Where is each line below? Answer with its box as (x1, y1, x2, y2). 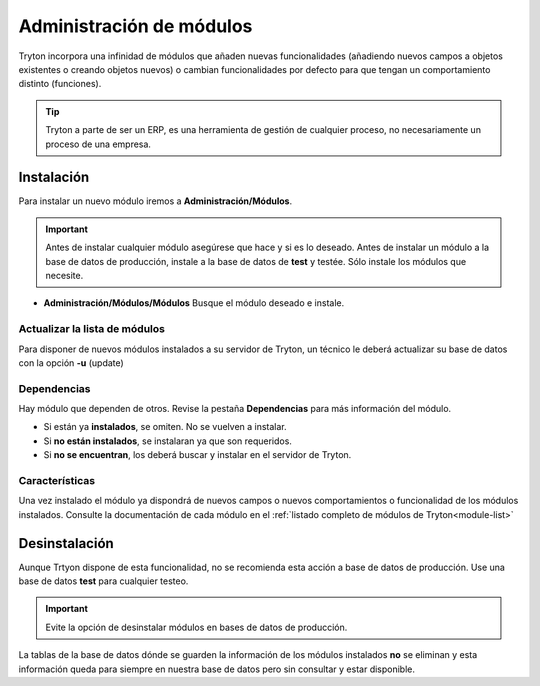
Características (18, 473, 95, 487)
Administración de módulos (18, 15, 253, 37)
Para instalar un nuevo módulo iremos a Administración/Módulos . (18, 195, 293, 207)
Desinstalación (18, 535, 114, 552)
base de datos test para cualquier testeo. (18, 575, 189, 587)
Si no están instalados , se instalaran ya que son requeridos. (43, 435, 292, 447)
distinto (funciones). (18, 78, 102, 90)
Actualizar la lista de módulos (18, 322, 165, 336)
